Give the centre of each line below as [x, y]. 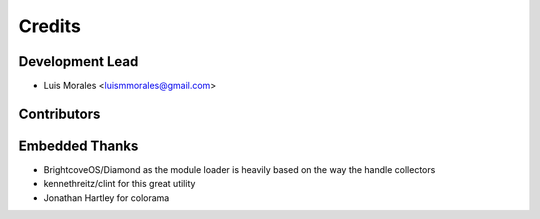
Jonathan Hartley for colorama [106, 197]
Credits [50, 26]
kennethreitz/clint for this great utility [119, 184]
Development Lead [78, 61]
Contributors [59, 113]
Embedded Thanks [78, 145]
